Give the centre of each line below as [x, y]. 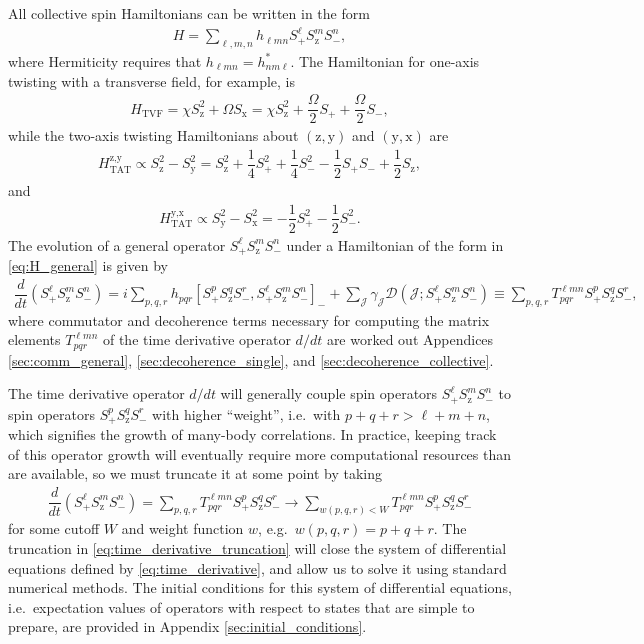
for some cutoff [54, 528]
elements [34, 339]
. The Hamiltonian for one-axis [385, 60]
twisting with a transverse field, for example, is [152, 80]
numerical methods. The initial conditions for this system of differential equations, [260, 587]
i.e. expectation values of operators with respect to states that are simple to [241, 606]
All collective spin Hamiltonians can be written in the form [189, 13]
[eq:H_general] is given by [88, 265]
